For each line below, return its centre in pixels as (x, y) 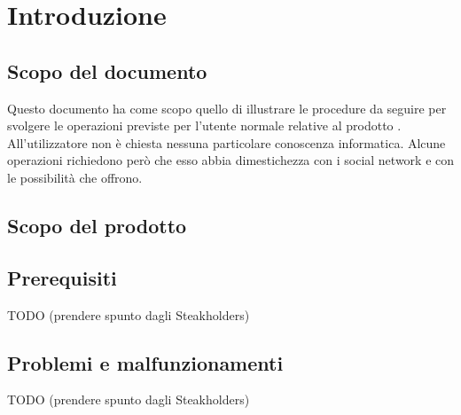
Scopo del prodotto (97, 225)
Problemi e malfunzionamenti (145, 362)
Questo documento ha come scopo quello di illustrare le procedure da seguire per (227, 108)
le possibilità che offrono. (75, 177)
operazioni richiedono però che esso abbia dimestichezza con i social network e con (231, 160)
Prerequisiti (62, 277)
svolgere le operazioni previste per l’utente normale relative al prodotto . (204, 125)
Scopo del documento (107, 70)
